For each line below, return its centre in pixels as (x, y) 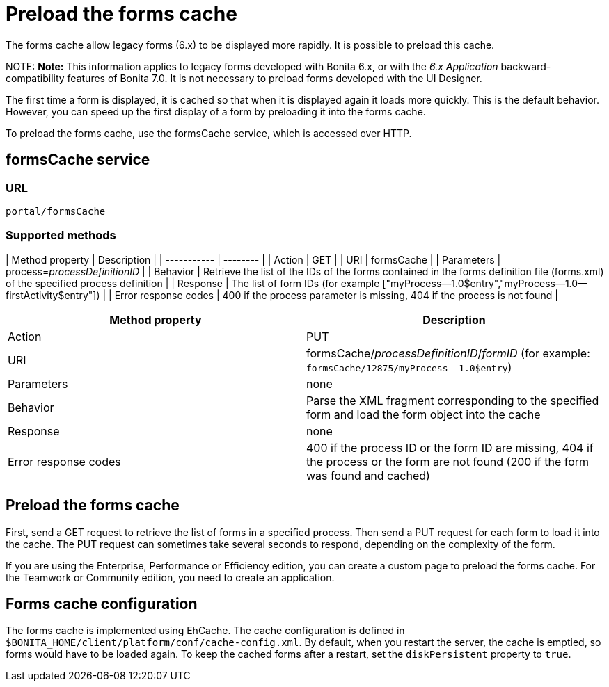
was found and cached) (368, 475)
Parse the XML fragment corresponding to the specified (453, 400)
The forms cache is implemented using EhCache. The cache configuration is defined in (205, 631)
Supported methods (61, 235)
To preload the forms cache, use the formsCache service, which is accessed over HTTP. (209, 133)
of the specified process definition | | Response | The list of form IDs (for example (193, 283)
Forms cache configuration (102, 604)
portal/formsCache (56, 211)
